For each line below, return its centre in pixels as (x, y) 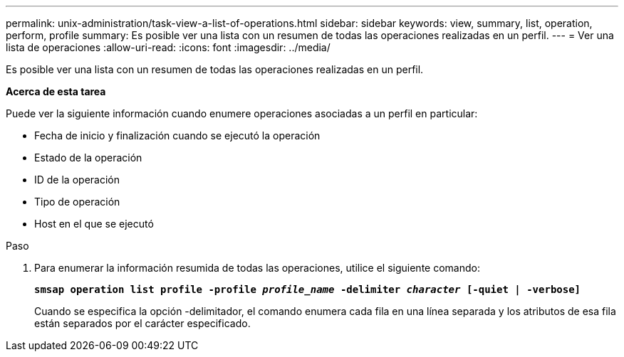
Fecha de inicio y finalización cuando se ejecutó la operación (177, 135)
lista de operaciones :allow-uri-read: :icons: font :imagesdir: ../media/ (168, 47)
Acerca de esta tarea (56, 91)
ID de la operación (77, 180)
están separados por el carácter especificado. (142, 323)
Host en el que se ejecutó (94, 224)
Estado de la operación (88, 158)
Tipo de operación (77, 202)
